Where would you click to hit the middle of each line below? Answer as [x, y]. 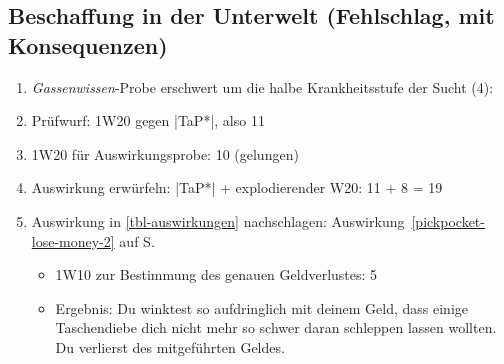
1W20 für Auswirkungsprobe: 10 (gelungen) [165, 153]
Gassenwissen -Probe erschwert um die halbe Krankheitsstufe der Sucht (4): [262, 86]
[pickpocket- [448, 220]
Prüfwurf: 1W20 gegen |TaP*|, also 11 [148, 120]
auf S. [137, 240]
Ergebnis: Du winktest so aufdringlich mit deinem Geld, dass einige [262, 307]
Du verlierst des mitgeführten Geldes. [170, 346]
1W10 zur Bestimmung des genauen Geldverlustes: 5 [216, 274]
